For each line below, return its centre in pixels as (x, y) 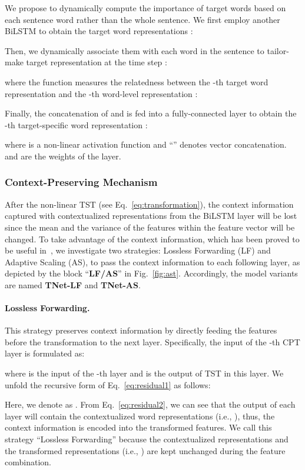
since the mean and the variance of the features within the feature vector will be (150, 227)
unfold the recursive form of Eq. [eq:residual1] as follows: (108, 384)
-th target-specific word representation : (76, 124)
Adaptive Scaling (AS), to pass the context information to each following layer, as (152, 261)
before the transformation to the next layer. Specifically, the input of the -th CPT (152, 341)
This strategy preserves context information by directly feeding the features (141, 330)
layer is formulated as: (45, 353)
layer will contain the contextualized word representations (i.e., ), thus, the (140, 416)
